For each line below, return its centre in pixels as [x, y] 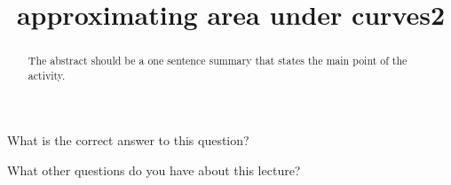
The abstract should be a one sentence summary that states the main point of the [218, 61]
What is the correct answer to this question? [128, 140]
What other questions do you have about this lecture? [154, 170]
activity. [47, 75]
